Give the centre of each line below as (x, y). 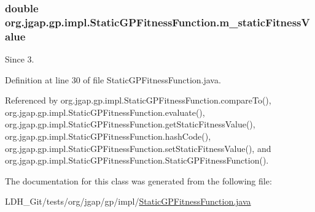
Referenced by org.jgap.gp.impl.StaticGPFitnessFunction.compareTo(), (138, 100)
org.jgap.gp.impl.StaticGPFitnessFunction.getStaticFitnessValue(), (130, 124)
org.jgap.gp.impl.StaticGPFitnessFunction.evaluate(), (105, 112)
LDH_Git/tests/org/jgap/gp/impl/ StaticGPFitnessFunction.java (128, 201)
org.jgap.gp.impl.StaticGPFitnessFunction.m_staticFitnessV (157, 22)
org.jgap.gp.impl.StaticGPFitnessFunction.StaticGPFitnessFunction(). (137, 160)
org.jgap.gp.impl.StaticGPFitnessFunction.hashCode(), (108, 136)
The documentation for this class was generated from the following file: (138, 180)
